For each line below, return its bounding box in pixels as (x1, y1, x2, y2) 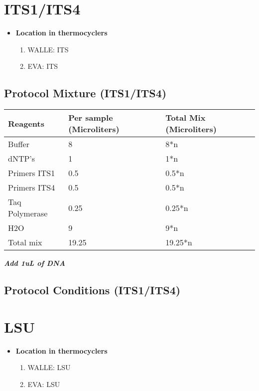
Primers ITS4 (8, 182, 55, 194)
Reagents (8, 117, 44, 129)
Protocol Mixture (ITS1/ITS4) (4, 85, 167, 101)
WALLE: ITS (27, 44, 69, 54)
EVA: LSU (27, 379, 60, 389)
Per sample (68, 112, 113, 124)
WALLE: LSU (27, 362, 71, 373)
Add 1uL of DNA (4, 258, 65, 268)
